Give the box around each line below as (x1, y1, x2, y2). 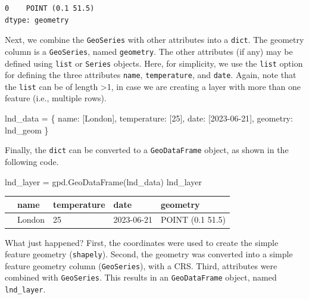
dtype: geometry (5, 15, 69, 24)
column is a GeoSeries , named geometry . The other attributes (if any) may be (5, 45, 293, 57)
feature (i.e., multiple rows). (5, 92, 107, 104)
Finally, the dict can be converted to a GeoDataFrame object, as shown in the (5, 144, 289, 156)
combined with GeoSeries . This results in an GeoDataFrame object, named (5, 271, 277, 284)
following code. (5, 155, 59, 167)
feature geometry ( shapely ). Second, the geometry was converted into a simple (5, 248, 293, 260)
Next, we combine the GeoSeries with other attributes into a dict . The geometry (5, 33, 304, 46)
